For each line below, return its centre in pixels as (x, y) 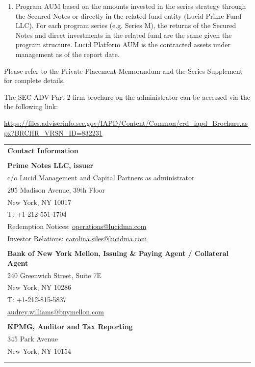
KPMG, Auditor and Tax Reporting (70, 326)
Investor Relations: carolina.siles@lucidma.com (77, 239)
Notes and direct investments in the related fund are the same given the (124, 35)
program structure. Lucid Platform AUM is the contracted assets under (123, 44)
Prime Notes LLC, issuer (51, 165)
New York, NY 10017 (39, 202)
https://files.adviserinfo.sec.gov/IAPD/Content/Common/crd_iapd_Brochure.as (126, 123)
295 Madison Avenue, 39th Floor (56, 189)
